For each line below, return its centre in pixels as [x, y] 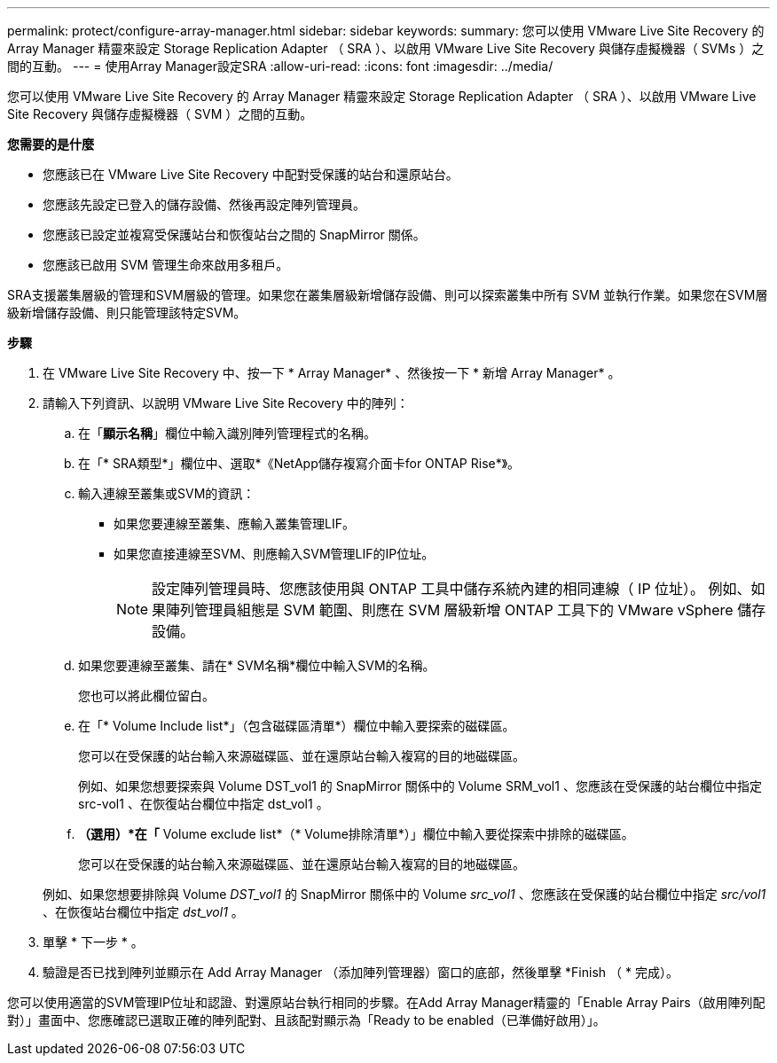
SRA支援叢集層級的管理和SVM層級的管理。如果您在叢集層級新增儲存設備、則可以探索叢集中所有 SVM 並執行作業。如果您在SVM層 [388, 295]
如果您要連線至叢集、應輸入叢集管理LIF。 [234, 524]
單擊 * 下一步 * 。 [93, 942]
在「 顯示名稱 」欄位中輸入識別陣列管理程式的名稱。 [227, 433]
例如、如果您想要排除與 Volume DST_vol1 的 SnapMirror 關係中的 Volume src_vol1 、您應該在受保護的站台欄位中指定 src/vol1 [404, 894]
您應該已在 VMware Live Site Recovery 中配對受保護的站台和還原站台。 [251, 174]
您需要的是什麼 [51, 144]
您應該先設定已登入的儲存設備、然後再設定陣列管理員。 [204, 204]
